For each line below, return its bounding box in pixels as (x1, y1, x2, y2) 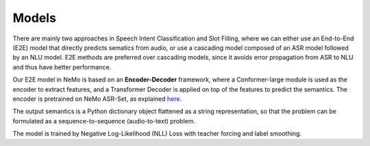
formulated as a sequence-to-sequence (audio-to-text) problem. (12, 117, 195, 125)
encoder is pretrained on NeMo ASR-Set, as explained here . (12, 95, 182, 103)
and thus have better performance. (12, 62, 112, 71)
